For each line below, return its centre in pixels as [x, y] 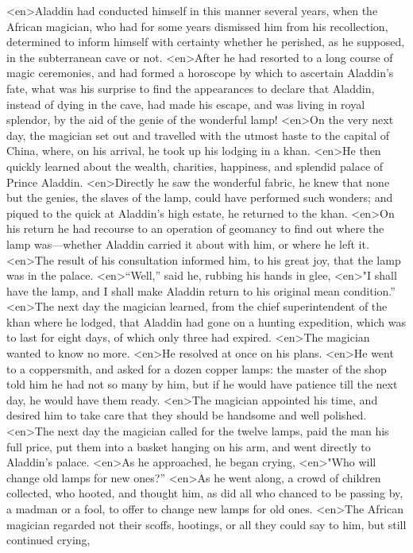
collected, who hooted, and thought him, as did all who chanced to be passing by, [205, 493]
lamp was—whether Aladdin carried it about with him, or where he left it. [188, 244]
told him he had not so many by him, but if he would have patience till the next [202, 384]
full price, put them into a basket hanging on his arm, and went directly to [189, 446]
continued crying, [48, 540]
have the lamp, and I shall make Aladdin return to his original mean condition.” [201, 290]
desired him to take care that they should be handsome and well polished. [187, 415]
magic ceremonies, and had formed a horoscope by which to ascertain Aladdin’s [200, 73]
